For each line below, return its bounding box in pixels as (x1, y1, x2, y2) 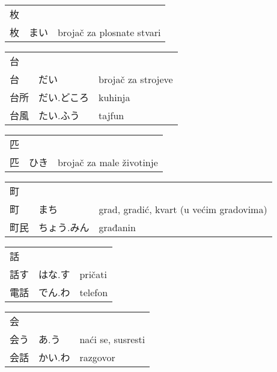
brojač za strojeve (98, 72, 173, 86)
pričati (79, 267, 107, 281)
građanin (99, 220, 136, 234)
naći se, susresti (79, 332, 145, 346)
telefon (79, 285, 108, 299)
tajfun (98, 108, 124, 122)
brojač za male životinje (58, 155, 158, 169)
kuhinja (98, 90, 130, 104)
